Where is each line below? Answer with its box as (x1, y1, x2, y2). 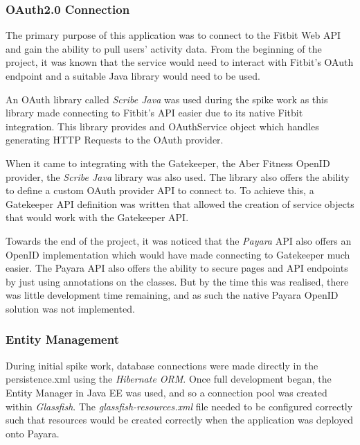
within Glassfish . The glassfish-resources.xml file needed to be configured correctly (6, 399, 353, 413)
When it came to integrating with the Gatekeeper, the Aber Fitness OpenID (6, 155, 330, 170)
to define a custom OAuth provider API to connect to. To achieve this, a (6, 183, 314, 198)
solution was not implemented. (6, 301, 135, 315)
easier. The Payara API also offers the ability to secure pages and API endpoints (6, 261, 348, 275)
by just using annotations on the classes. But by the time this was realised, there (6, 274, 349, 288)
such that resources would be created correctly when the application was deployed (6, 412, 354, 427)
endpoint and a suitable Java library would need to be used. (6, 69, 260, 82)
